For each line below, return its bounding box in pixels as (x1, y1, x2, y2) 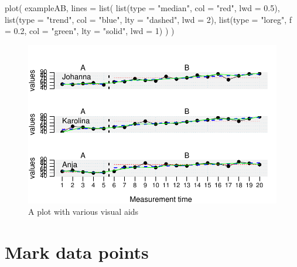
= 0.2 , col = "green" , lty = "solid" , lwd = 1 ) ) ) (5, 25, 175, 37)
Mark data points (5, 239, 149, 263)
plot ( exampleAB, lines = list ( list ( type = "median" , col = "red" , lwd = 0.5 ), (5, 2, 280, 13)
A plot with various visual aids (28, 205, 139, 218)
